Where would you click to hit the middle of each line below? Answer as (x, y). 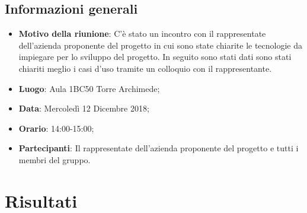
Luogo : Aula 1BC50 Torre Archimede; (89, 88)
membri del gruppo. (55, 159)
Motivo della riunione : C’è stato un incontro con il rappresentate (142, 34)
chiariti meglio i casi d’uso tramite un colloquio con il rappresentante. (145, 68)
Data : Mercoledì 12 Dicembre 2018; (84, 108)
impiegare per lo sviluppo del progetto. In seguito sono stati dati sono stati (155, 57)
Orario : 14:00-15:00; (56, 128)
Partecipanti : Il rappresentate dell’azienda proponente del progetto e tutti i (159, 148)
